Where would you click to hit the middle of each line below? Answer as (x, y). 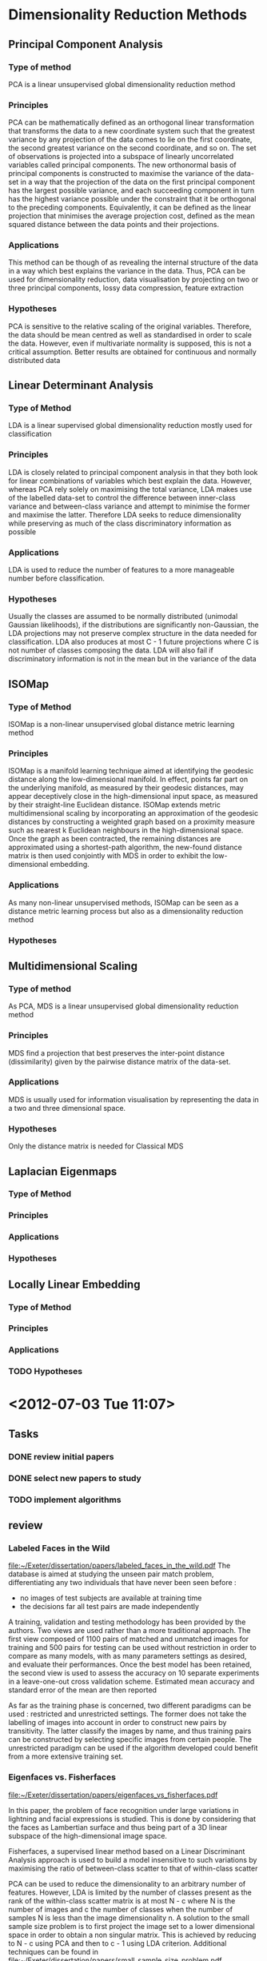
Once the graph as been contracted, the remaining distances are (115, 839)
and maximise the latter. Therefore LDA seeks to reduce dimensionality (125, 514)
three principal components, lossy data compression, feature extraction (126, 288)
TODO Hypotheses (45, 1372)
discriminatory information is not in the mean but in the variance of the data (133, 659)
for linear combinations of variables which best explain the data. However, (130, 481)
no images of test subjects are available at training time (111, 1598)
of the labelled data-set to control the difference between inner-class (122, 497)
